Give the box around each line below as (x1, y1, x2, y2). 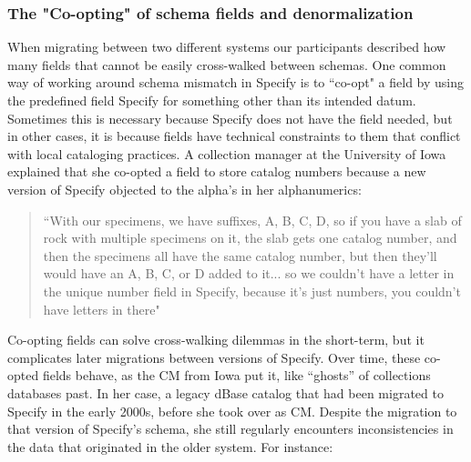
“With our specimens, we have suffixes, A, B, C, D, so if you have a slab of (43, 210, 462, 229)
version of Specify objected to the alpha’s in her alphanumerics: (7, 179, 362, 198)
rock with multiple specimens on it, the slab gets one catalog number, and (43, 228, 457, 247)
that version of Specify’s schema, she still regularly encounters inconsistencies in (7, 419, 454, 438)
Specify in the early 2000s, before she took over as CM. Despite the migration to (7, 401, 457, 420)
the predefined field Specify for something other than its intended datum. (7, 91, 416, 109)
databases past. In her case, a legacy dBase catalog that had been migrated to (7, 383, 444, 402)
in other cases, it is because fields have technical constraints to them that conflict (7, 126, 461, 146)
